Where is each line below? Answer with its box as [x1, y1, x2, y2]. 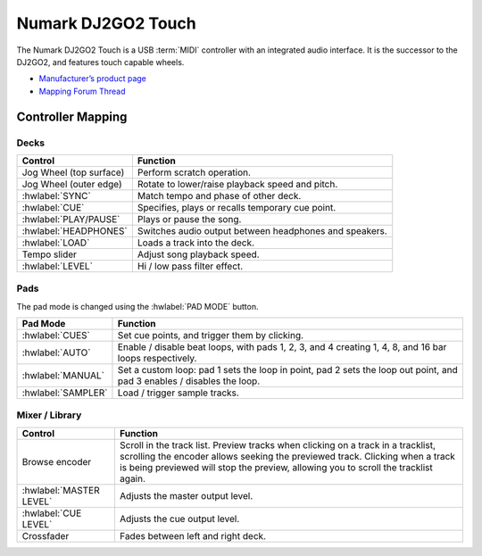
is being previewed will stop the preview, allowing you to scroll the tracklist [119, 461, 433, 473]
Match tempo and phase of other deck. [137, 189, 302, 202]
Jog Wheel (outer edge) [21, 178, 122, 190]
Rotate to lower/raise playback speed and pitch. [137, 178, 338, 190]
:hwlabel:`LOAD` [21, 237, 90, 249]
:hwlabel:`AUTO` [21, 346, 91, 359]
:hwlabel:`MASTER [21, 484, 100, 496]
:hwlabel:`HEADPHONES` [21, 224, 129, 237]
